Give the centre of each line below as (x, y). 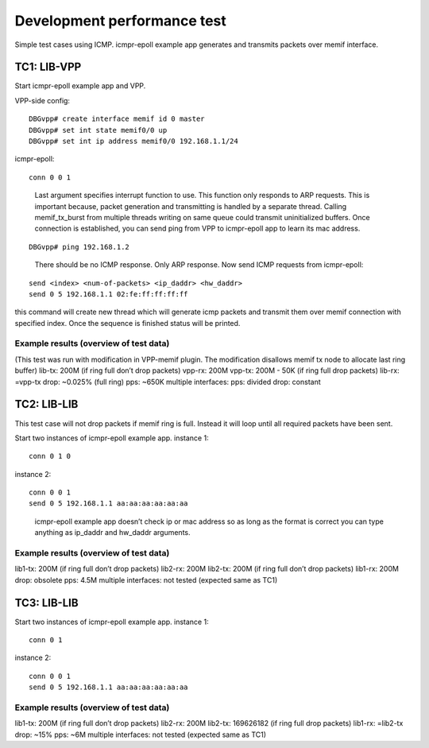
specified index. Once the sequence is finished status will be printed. (128, 323)
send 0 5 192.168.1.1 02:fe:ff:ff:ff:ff (108, 294)
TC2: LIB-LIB (46, 404)
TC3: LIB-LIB (46, 603)
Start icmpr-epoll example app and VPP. (80, 86)
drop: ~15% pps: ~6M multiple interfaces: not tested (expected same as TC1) (140, 734)
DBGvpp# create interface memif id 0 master (117, 119)
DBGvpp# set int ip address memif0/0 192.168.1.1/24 (133, 141)
